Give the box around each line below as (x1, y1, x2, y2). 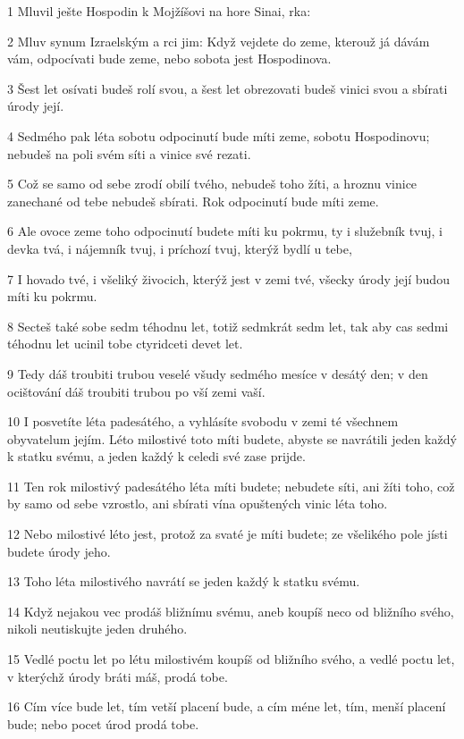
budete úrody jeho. (7, 542, 111, 560)
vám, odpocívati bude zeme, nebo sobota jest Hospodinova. (7, 49, 332, 68)
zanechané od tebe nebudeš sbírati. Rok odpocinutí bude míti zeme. (7, 191, 379, 210)
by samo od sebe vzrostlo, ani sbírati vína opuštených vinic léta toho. (7, 494, 388, 513)
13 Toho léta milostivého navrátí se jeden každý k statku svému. (7, 572, 360, 591)
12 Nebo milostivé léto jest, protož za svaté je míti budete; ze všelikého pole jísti (7, 525, 448, 543)
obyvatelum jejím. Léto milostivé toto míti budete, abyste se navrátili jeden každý (7, 429, 457, 448)
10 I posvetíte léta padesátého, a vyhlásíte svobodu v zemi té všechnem (7, 412, 399, 431)
